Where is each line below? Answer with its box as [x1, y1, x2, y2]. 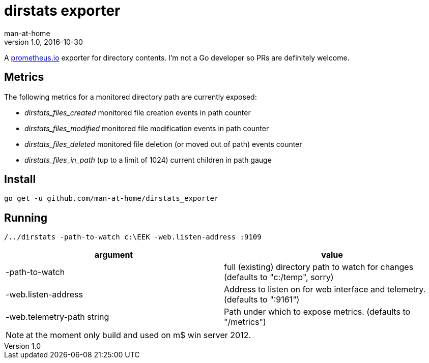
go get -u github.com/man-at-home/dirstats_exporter [4, 194, 219, 203]
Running [4, 211, 48, 224]
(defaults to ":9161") [224, 294, 300, 305]
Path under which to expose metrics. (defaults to [224, 307, 411, 317]
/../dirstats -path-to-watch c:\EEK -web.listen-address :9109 [4, 233, 262, 241]
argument [94, 250, 133, 260]
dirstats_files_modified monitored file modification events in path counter [24, 124, 269, 133]
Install [4, 173, 36, 186]
